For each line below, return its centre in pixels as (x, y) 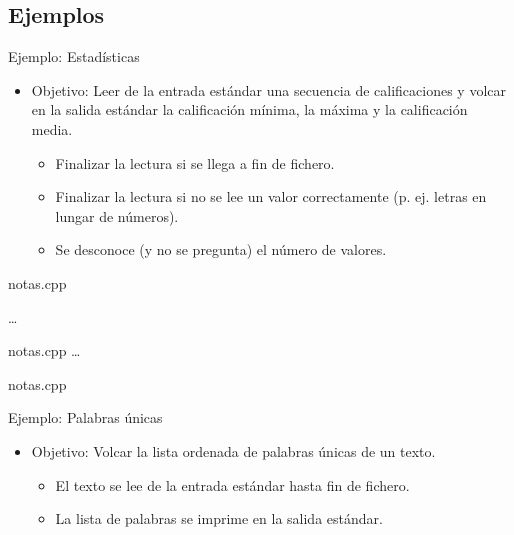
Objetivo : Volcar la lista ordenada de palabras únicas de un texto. (233, 450)
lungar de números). (117, 215)
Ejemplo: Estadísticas (74, 56)
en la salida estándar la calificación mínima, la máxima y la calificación (249, 109)
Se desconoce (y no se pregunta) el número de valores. (221, 249)
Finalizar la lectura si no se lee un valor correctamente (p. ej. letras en (271, 196)
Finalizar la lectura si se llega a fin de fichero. (195, 162)
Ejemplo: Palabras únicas (85, 417)
